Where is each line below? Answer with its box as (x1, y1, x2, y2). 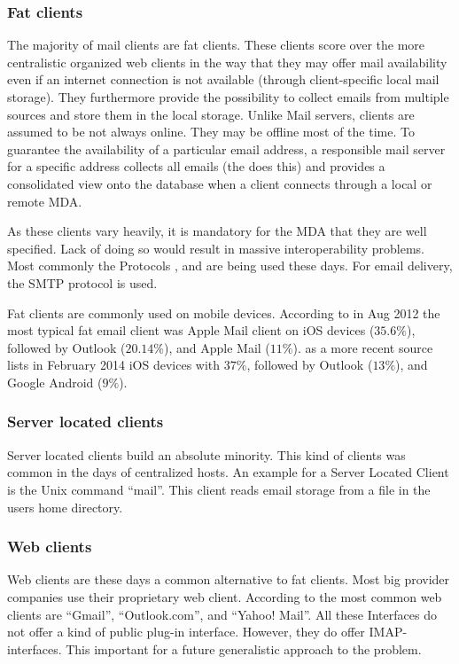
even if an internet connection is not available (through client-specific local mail (7, 70, 440, 89)
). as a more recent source (292, 338, 433, 356)
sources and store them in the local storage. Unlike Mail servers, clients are (7, 105, 415, 123)
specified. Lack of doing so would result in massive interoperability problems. (7, 238, 424, 257)
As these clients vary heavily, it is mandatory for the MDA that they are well (7, 222, 427, 240)
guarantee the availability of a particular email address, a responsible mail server (7, 139, 446, 158)
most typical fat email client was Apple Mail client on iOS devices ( (7, 321, 375, 340)
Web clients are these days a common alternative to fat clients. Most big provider (7, 570, 450, 589)
